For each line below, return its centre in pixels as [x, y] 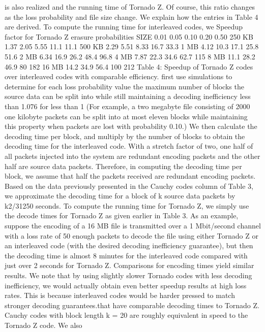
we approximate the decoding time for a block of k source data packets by [120, 196]
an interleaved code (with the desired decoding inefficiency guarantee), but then [129, 245]
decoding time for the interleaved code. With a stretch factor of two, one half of [129, 146]
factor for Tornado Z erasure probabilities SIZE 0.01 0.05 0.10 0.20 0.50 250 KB [129, 36]
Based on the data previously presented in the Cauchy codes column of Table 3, [129, 186]
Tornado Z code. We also [43, 325]
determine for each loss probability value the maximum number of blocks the [124, 86]
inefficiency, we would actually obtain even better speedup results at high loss [126, 285]
